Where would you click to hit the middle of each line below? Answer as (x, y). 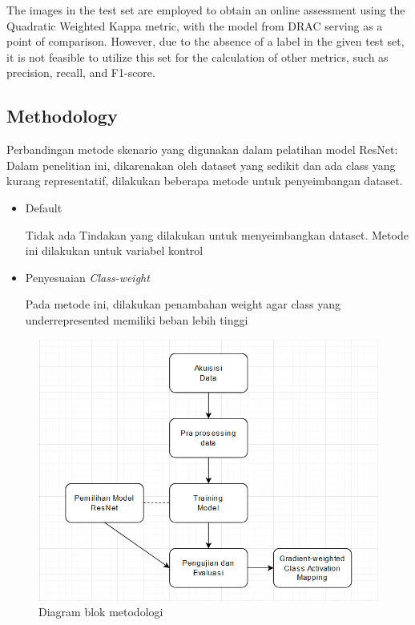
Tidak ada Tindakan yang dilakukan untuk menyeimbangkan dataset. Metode (217, 234)
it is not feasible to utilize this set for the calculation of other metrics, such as (197, 56)
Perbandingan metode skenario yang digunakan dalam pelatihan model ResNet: (202, 149)
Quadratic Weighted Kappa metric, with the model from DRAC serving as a (195, 25)
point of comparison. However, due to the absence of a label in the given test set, (205, 41)
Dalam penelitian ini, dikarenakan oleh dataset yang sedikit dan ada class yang (201, 165)
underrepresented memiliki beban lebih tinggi (137, 319)
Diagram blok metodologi (101, 612)
